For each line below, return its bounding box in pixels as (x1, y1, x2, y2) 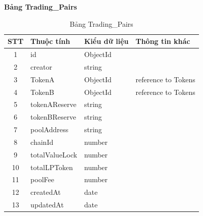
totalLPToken (30, 161, 73, 172)
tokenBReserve (30, 112, 76, 122)
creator (30, 61, 53, 72)
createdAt (30, 187, 61, 197)
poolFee (30, 174, 55, 185)
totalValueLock (30, 149, 77, 159)
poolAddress (30, 124, 69, 135)
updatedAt (30, 199, 64, 210)
